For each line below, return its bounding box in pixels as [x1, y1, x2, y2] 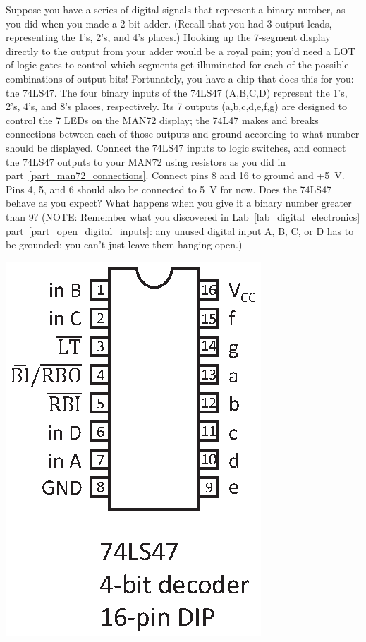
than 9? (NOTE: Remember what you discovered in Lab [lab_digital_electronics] [6, 209, 360, 224]
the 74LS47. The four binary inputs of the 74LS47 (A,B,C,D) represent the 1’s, [6, 85, 348, 99]
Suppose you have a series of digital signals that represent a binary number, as [6, 2, 346, 16]
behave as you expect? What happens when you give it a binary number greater [6, 195, 352, 210]
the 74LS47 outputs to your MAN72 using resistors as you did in [6, 154, 286, 169]
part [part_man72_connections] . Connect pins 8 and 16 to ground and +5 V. [6, 168, 345, 183]
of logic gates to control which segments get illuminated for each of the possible [6, 57, 349, 72]
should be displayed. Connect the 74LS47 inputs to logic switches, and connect [6, 140, 346, 155]
